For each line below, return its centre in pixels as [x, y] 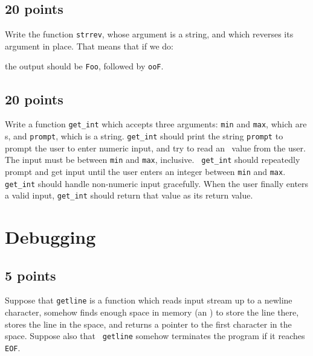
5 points [31, 275]
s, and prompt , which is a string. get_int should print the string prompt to [144, 135]
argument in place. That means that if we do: [89, 46]
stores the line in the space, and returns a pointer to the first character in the [148, 324]
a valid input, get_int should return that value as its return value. [129, 195]
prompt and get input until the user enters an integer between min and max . [145, 171]
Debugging [50, 237]
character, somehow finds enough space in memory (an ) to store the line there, [152, 312]
